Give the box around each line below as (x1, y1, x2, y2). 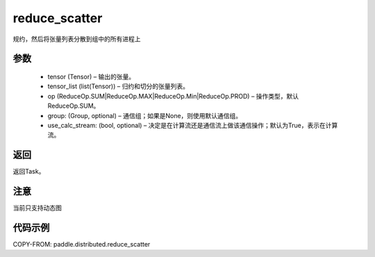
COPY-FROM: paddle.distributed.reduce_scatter (12, 240, 151, 249)
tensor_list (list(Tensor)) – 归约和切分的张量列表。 (47, 82, 189, 90)
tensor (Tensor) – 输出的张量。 (47, 72, 135, 81)
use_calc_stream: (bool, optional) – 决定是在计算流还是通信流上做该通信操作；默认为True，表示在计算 (47, 121, 338, 129)
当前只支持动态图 (12, 204, 62, 212)
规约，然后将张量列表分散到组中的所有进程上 (12, 35, 141, 43)
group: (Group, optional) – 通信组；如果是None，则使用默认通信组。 (47, 111, 242, 119)
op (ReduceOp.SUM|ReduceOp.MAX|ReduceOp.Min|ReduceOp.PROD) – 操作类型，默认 (47, 92, 299, 100)
